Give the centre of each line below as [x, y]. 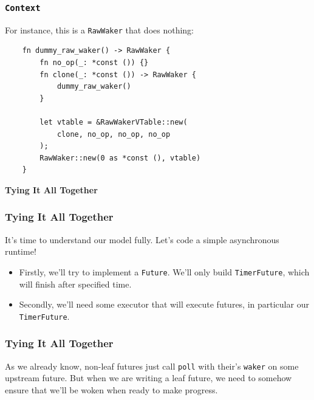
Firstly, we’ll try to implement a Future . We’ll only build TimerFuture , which [164, 271]
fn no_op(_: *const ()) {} [94, 63]
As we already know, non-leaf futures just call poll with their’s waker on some [152, 366]
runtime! [21, 251]
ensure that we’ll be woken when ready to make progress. [111, 389]
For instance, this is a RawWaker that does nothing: [100, 29]
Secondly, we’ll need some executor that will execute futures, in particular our [164, 304]
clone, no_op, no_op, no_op [114, 134]
